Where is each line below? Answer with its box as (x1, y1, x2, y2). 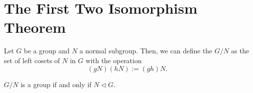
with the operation (85, 55, 142, 65)
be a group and (24, 46, 70, 56)
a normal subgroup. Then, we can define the (79, 46, 212, 56)
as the (231, 46, 249, 56)
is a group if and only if (20, 79, 92, 89)
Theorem (4, 17, 66, 37)
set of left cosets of (4, 55, 60, 65)
